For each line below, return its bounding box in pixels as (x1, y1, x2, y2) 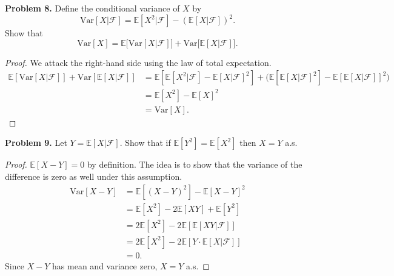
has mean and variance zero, (52, 259, 158, 272)
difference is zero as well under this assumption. (5, 170, 182, 183)
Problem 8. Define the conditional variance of (5, 2, 180, 14)
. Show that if (119, 136, 171, 149)
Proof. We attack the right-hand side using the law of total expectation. (5, 56, 272, 68)
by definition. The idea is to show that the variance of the (87, 158, 302, 171)
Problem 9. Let (5, 136, 67, 149)
